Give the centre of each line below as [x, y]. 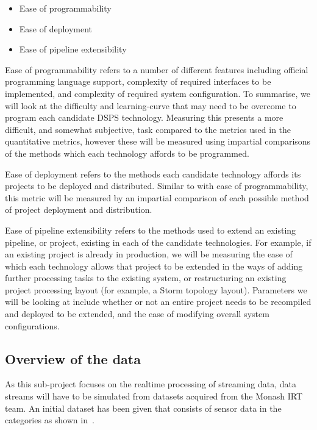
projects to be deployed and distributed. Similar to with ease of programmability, [157, 186]
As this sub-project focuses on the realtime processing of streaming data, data [151, 384]
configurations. [32, 325]
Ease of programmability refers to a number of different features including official [157, 69]
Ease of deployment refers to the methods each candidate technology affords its [153, 174]
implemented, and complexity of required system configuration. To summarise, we [158, 93]
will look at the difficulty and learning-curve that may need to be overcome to [151, 105]
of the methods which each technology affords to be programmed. [127, 153]
